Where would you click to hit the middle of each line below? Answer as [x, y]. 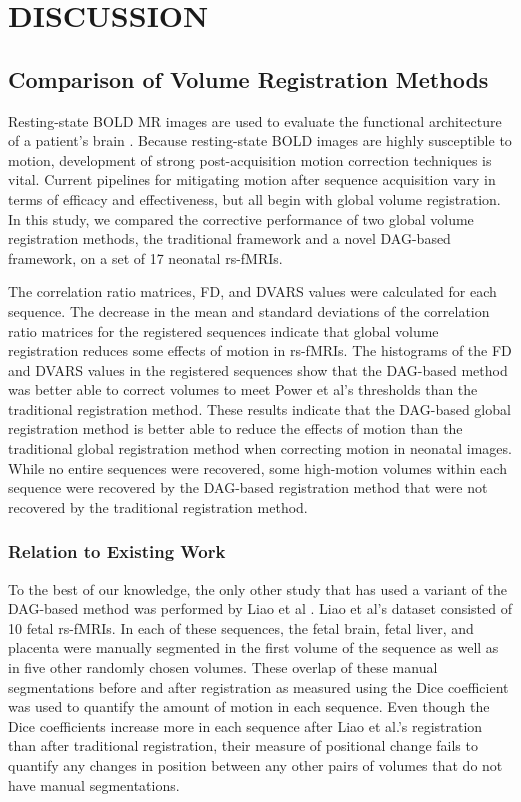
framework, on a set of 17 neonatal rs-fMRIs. [145, 257]
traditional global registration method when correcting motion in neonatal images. [260, 448]
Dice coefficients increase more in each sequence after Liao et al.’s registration [245, 725]
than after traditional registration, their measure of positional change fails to [243, 745]
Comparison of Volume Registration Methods [248, 78]
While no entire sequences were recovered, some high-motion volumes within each [257, 467]
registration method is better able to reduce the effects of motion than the [235, 428]
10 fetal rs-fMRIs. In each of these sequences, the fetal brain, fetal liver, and [241, 627]
